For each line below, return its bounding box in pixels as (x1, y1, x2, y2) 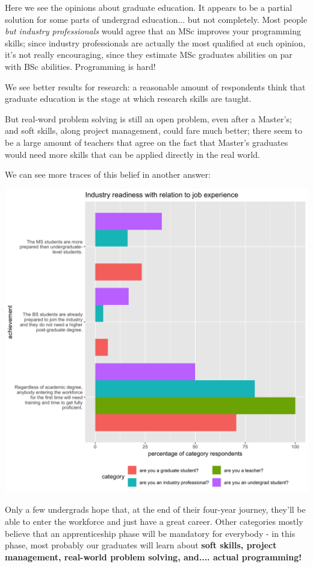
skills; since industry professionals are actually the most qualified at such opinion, (5, 36, 306, 49)
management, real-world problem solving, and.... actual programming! (5, 550, 302, 563)
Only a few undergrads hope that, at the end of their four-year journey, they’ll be (5, 503, 306, 516)
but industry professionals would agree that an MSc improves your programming (5, 25, 301, 37)
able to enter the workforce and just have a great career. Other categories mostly (5, 515, 303, 527)
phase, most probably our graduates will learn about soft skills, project (5, 539, 277, 551)
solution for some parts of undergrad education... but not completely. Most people (5, 13, 308, 25)
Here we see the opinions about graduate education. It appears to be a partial (5, 1, 293, 13)
